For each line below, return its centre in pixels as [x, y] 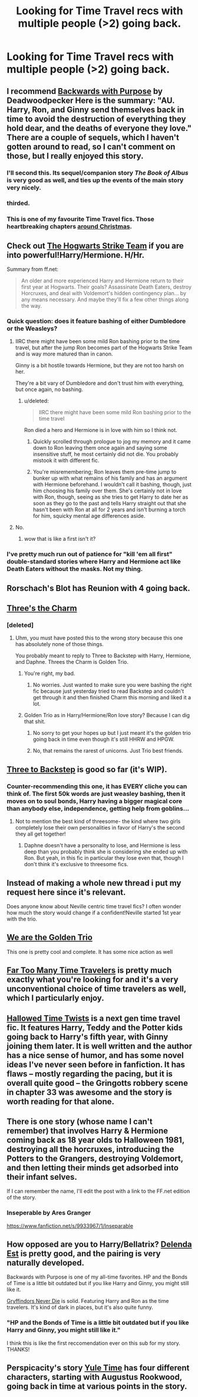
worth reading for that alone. [60, 1101]
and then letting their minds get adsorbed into [93, 1168]
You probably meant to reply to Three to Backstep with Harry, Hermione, [103, 656]
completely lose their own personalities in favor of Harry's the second [100, 828]
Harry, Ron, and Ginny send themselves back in [95, 110]
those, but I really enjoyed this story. [75, 156]
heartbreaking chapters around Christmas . [69, 227]
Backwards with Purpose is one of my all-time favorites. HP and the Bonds [97, 1277]
